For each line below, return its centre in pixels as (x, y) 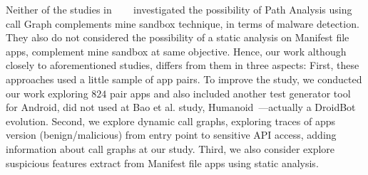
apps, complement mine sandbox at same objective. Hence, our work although (176, 51)
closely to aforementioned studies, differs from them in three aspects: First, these (183, 65)
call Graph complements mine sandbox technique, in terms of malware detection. (183, 23)
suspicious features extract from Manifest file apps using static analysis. (162, 163)
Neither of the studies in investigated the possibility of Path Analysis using (179, 9)
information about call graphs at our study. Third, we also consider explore (170, 148)
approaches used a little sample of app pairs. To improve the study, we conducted (184, 79)
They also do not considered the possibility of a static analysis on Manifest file (178, 37)
